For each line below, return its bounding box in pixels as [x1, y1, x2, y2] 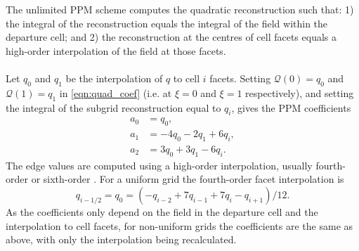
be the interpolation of [65, 70, 163, 85]
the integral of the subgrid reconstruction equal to [6, 100, 221, 115]
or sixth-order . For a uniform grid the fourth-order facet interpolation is [31, 172, 344, 186]
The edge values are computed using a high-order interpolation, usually [6, 157, 313, 172]
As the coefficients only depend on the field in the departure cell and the [6, 205, 318, 219]
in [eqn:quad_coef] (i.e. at [59, 85, 172, 100]
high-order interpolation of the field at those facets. [6, 43, 226, 58]
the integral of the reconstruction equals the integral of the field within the [6, 15, 328, 30]
